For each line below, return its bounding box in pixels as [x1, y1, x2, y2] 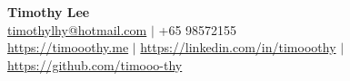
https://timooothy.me [7, 38, 129, 57]
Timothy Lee [7, 3, 90, 21]
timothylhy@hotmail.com [7, 20, 147, 39]
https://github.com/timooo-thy [7, 55, 183, 74]
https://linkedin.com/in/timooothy [140, 38, 336, 57]
